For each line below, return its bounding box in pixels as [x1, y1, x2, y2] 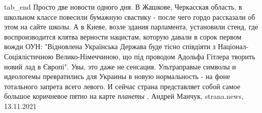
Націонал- [218, 41, 249, 52]
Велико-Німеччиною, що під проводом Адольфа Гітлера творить [55, 51, 255, 61]
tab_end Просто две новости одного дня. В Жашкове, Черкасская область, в [4, 2, 242, 12]
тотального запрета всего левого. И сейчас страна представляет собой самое [4, 81, 241, 91]
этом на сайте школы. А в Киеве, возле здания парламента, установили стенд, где [4, 21, 258, 32]
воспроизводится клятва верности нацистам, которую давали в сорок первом [4, 31, 242, 42]
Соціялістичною [4, 51, 53, 61]
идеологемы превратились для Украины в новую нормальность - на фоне [4, 71, 230, 82]
